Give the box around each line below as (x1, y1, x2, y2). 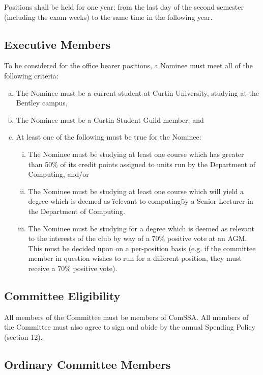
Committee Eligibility (4, 287, 121, 303)
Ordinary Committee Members (4, 356, 171, 372)
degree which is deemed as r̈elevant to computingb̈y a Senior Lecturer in (28, 196, 253, 206)
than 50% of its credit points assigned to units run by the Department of (28, 158, 255, 169)
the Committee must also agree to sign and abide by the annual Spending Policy (4, 322, 255, 332)
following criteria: (4, 70, 59, 81)
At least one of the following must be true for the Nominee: (16, 131, 201, 142)
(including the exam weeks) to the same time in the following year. (4, 11, 213, 22)
